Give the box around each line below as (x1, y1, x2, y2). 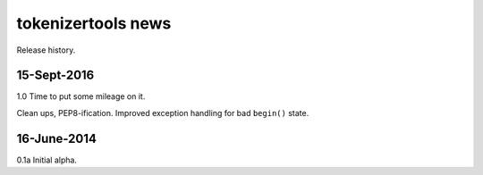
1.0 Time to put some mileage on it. (16, 91, 146, 102)
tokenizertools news (16, 13, 172, 33)
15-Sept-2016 (16, 68, 95, 83)
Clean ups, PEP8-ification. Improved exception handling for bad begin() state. (16, 107, 309, 118)
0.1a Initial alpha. (16, 154, 78, 165)
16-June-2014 (16, 130, 97, 146)
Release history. (16, 45, 76, 55)
